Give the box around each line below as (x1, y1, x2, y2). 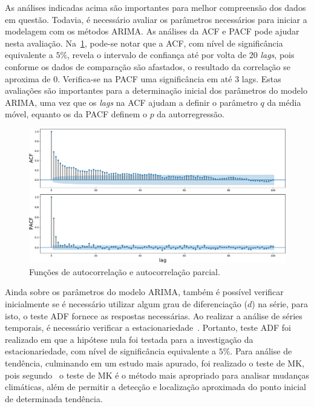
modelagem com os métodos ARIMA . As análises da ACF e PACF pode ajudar (5, 25, 299, 37)
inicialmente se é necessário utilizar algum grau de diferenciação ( (5, 298, 247, 310)
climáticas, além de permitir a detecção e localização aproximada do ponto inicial (5, 380, 306, 393)
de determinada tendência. (5, 392, 103, 405)
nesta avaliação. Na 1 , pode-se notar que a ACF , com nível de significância (5, 36, 283, 49)
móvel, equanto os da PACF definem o (5, 108, 147, 120)
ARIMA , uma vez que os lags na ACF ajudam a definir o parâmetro (5, 96, 258, 108)
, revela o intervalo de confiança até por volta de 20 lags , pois (67, 48, 295, 61)
